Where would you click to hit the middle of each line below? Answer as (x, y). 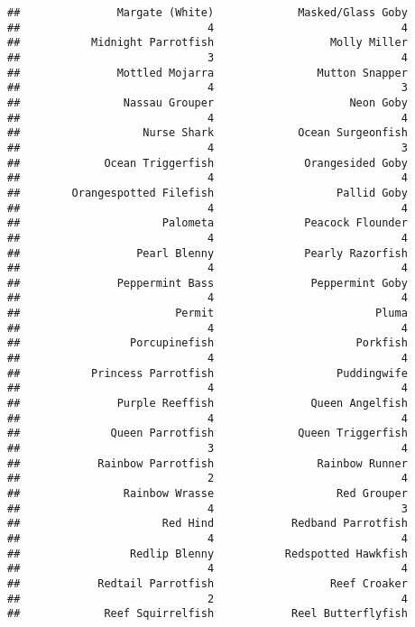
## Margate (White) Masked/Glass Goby (207, 13)
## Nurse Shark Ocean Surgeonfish (207, 133)
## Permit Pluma (207, 313)
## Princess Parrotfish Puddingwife (207, 373)
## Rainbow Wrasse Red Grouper (207, 493)
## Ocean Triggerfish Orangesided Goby (207, 163)
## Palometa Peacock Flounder (207, 223)
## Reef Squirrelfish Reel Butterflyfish (207, 614)
